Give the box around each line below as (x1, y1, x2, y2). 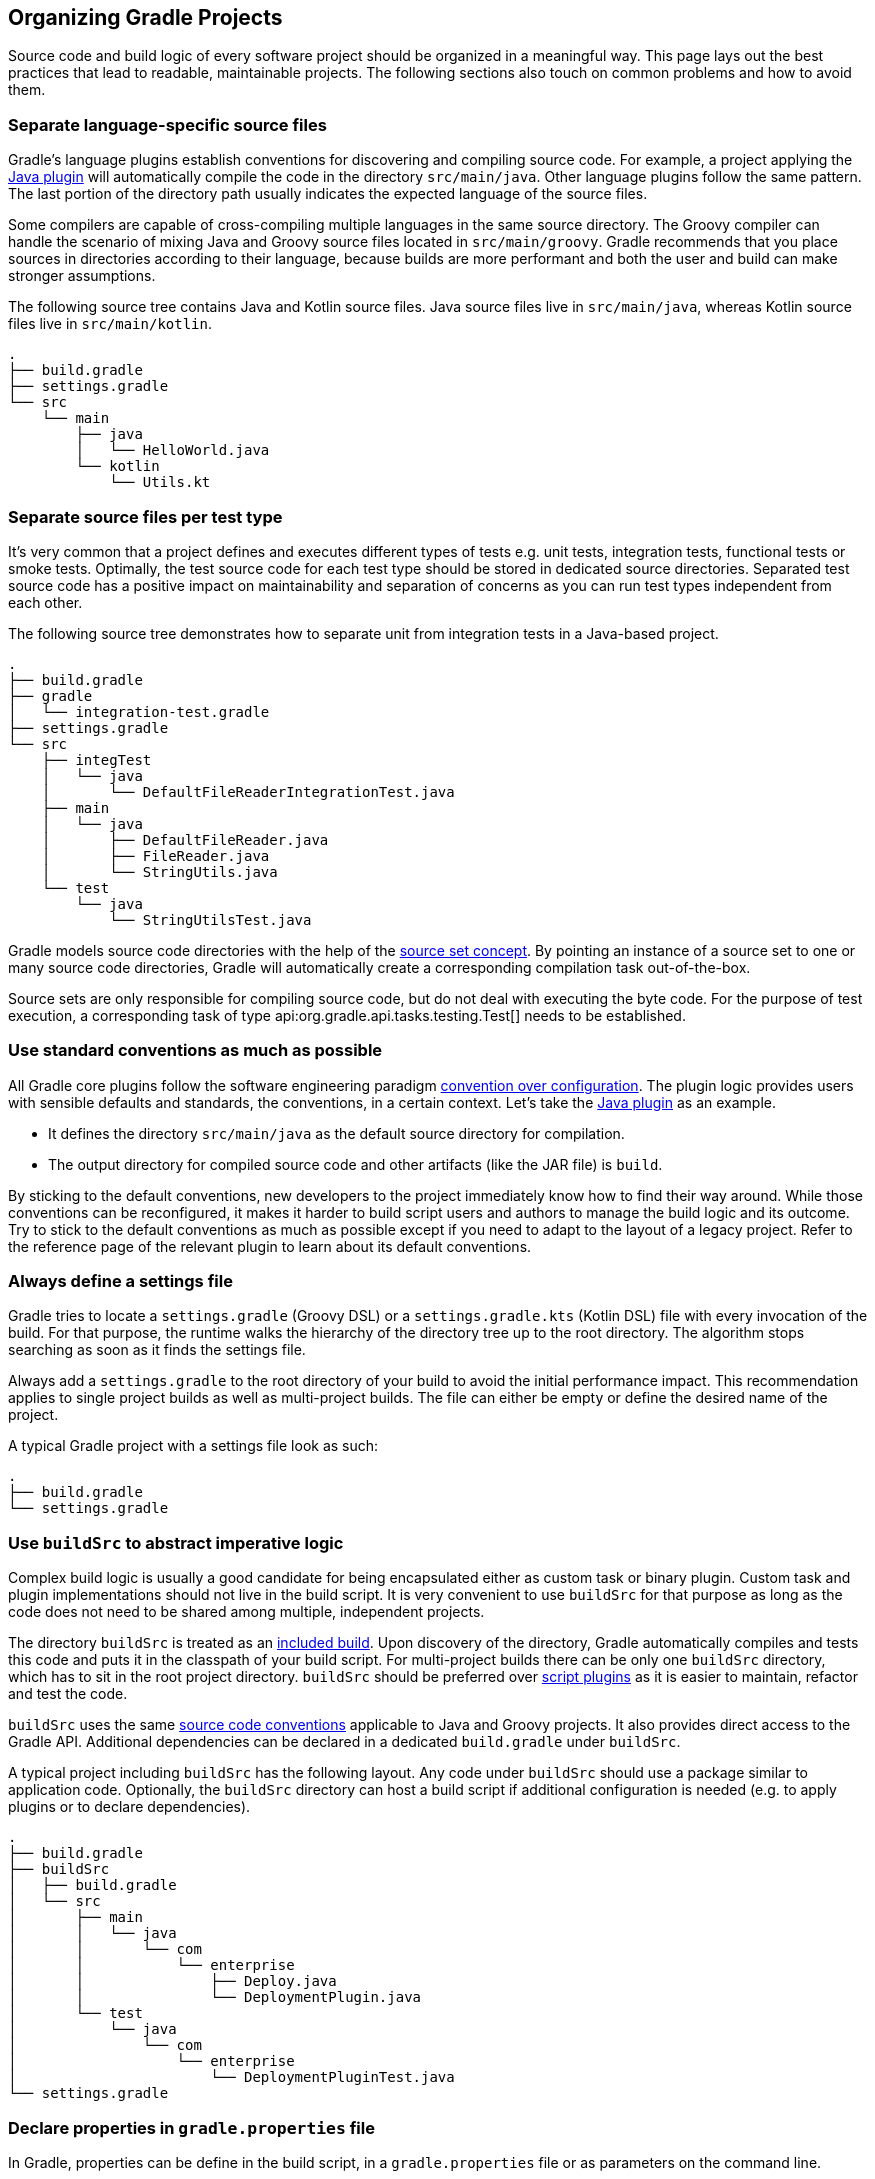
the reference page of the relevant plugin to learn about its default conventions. (8, 1237, 532, 1255)
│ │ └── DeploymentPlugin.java (8, 1989, 422, 2006)
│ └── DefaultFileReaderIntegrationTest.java (41, 783, 455, 800)
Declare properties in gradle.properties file (8, 2117, 375, 2138)
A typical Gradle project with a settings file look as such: (8, 1437, 379, 1455)
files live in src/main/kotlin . (8, 315, 213, 333)
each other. (8, 593, 83, 611)
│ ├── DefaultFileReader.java (41, 831, 329, 848)
